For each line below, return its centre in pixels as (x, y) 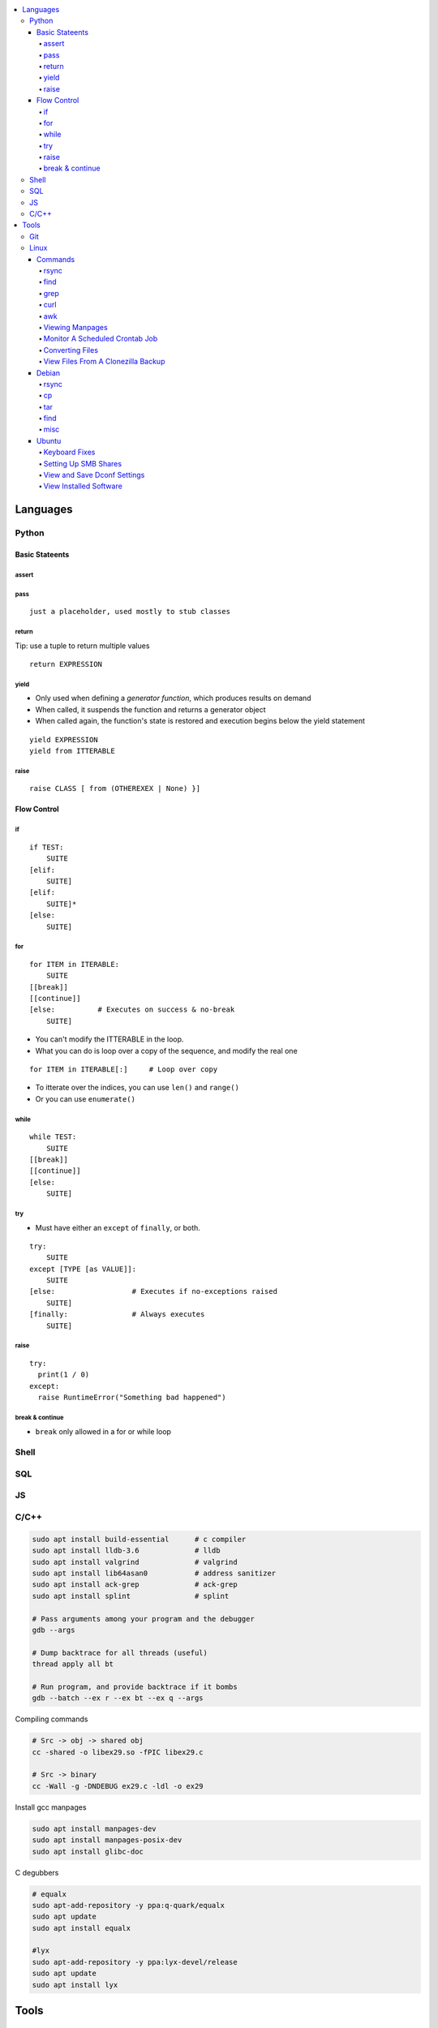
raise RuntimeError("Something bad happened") (132, 1398)
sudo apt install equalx (82, 1928)
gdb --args (54, 1630)
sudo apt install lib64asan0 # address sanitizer (154, 1573)
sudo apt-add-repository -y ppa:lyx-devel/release (135, 1962)
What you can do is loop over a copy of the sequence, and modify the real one (166, 1051)
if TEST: (47, 847)
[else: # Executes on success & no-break (132, 1010)
